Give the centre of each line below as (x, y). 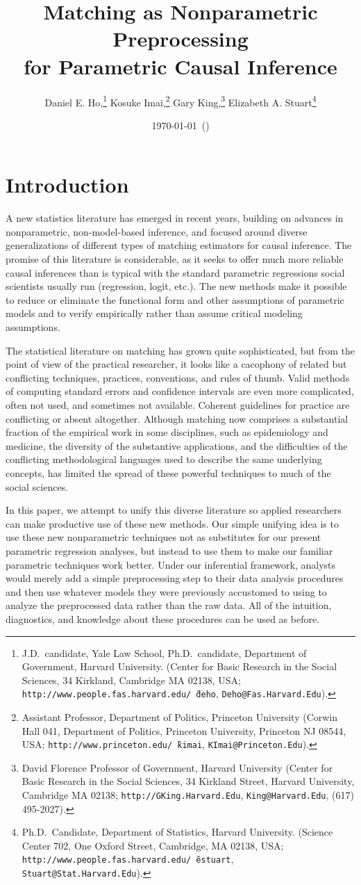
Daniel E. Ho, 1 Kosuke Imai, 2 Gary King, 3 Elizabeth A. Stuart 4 (180, 101)
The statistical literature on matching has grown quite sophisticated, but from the (180, 350)
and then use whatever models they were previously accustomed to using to (166, 591)
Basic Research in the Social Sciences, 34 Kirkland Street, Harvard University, (188, 781)
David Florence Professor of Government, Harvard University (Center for (177, 767)
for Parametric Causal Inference (180, 66)
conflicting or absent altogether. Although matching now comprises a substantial (177, 418)
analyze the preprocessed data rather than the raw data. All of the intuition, (169, 605)
